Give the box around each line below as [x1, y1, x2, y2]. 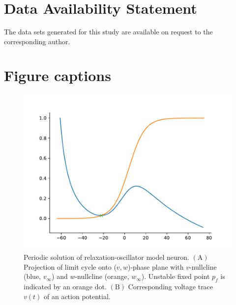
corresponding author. [4, 36, 70, 46]
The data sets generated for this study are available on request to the [4, 27, 213, 37]
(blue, [24, 271, 41, 281]
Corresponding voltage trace [128, 281, 213, 292]
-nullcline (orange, [75, 271, 129, 281]
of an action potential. [43, 291, 111, 301]
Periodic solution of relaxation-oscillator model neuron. [24, 252, 189, 262]
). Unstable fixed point [141, 271, 210, 281]
